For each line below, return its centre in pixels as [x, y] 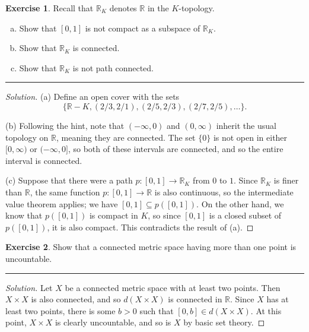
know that [24, 215]
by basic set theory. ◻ [224, 322]
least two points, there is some [60, 310]
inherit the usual [246, 125]
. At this [266, 310]
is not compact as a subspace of [143, 28]
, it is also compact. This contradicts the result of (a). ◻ [150, 227]
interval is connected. [44, 160]
